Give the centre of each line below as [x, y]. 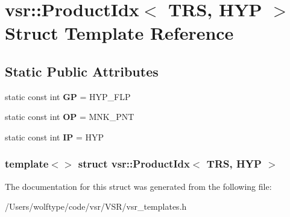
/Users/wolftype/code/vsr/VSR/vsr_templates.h [96, 206]
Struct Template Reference [119, 33]
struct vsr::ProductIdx [134, 164]
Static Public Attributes [82, 71]
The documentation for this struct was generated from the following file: [138, 186]
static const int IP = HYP [55, 137]
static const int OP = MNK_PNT [70, 117]
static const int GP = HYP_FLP [68, 96]
